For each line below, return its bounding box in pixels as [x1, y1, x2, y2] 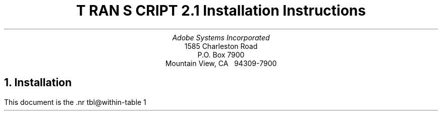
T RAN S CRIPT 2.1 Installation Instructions [76, 2, 366, 19]
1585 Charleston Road [184, 41, 258, 50]
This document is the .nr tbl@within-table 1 [4, 97, 146, 106]
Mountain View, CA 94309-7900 [165, 59, 277, 68]
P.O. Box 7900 [197, 50, 245, 59]
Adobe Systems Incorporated [172, 33, 270, 42]
